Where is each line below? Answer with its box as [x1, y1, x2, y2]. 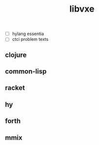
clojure [5, 51, 27, 59]
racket [5, 84, 25, 92]
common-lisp [5, 67, 47, 76]
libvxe [69, 3, 95, 15]
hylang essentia [12, 31, 44, 37]
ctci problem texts [12, 36, 49, 42]
